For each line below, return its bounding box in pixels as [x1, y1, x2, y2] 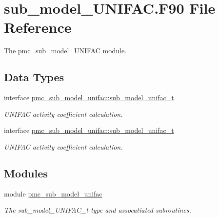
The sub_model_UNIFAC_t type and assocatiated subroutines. [4, 205, 191, 215]
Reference [4, 17, 72, 37]
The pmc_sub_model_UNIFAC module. [4, 45, 127, 56]
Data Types [4, 69, 64, 85]
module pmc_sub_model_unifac [4, 188, 102, 198]
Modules [4, 165, 48, 180]
